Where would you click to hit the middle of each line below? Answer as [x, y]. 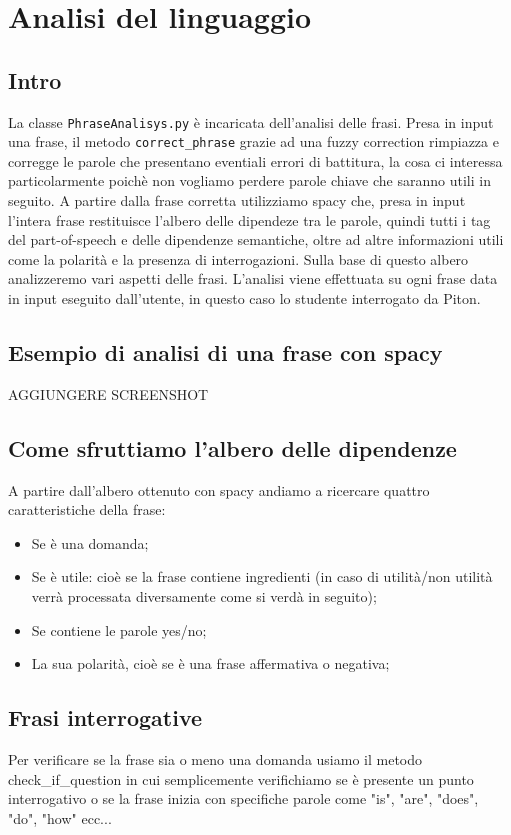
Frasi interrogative [105, 717]
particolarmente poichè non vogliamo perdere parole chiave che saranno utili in [249, 180]
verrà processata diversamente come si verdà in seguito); [204, 596]
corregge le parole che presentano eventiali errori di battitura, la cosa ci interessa [255, 160]
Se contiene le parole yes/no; [119, 629]
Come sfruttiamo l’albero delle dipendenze [232, 447]
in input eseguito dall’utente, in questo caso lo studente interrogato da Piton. [244, 298]
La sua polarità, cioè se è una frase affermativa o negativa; [210, 663]
